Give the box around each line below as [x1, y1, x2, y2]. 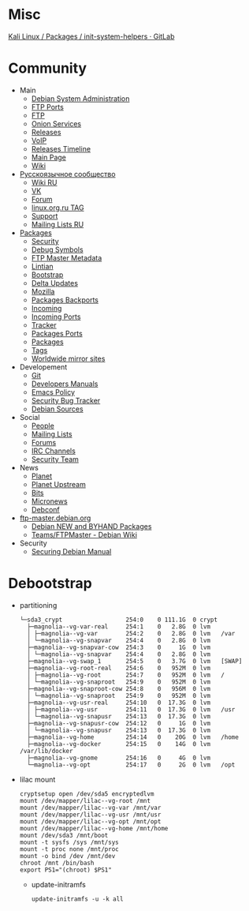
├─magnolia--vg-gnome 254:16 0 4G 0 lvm [27, 754, 211, 762]
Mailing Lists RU [31, 219, 84, 229]
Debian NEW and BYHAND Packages [31, 521, 152, 530]
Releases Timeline [31, 144, 91, 153]
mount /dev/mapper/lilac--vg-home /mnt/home [19, 824, 169, 832]
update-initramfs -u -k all [31, 894, 124, 903]
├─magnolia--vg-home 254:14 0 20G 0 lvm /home [27, 733, 239, 741]
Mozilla [31, 287, 55, 296]
